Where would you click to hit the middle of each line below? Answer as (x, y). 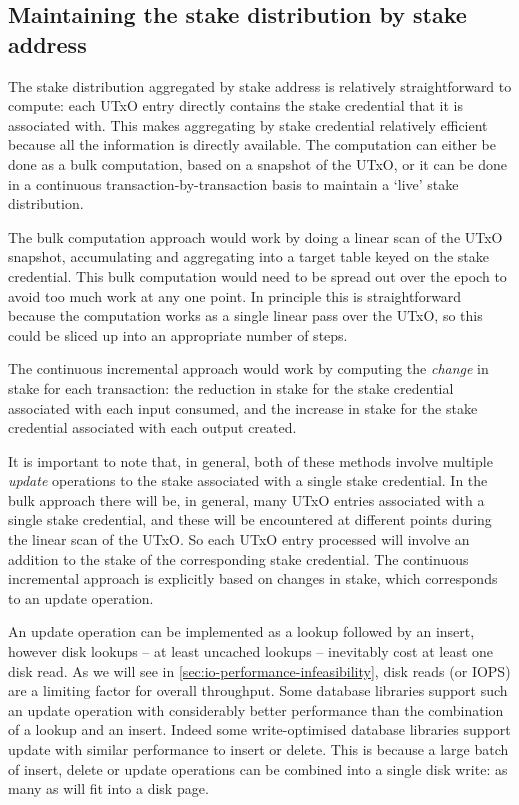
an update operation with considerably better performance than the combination (256, 709)
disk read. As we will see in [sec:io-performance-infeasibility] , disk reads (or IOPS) (259, 670)
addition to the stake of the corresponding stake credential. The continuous (238, 558)
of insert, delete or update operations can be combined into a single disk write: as (258, 768)
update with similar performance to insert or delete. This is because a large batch (258, 749)
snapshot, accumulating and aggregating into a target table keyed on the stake (248, 256)
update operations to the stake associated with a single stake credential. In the (248, 480)
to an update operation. (81, 597)
